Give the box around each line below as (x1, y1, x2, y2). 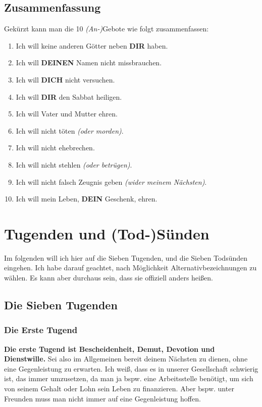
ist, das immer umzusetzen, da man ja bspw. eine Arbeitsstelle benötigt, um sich (4, 373, 253, 384)
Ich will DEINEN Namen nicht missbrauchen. (16, 57, 162, 68)
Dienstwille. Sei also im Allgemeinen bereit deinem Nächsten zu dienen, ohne (4, 353, 248, 364)
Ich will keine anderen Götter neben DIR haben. (16, 40, 168, 51)
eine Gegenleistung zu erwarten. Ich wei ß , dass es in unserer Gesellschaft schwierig (4, 363, 258, 374)
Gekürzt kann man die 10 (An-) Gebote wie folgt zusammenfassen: (4, 23, 209, 34)
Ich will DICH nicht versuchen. (16, 74, 115, 85)
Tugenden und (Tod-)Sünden (4, 223, 209, 243)
